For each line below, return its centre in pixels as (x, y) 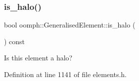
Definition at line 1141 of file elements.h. (65, 74)
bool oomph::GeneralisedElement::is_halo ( (70, 25)
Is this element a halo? (38, 58)
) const (15, 41)
